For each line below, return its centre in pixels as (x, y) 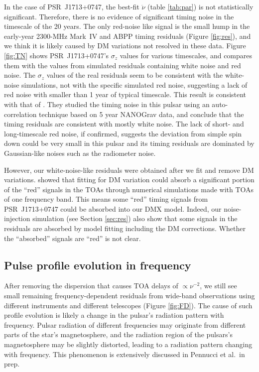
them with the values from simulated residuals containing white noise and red (123, 65)
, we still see (218, 286)
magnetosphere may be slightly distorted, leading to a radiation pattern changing (128, 344)
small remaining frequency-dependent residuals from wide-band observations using (129, 296)
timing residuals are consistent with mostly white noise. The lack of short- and (124, 124)
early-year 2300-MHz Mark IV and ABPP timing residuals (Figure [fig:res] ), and (128, 36)
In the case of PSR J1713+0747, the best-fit (72, 6)
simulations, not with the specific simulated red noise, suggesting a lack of (134, 84)
